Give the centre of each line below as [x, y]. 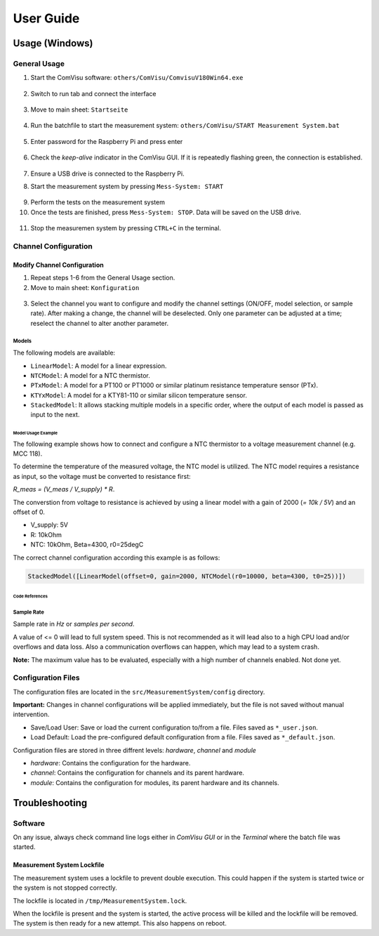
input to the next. [55, 415]
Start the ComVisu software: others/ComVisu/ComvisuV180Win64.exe [137, 78]
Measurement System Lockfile [59, 865]
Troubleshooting [50, 803]
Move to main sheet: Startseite [79, 110]
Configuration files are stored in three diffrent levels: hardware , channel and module [134, 750]
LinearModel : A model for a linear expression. [99, 366]
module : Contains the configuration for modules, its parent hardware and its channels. [155, 782]
